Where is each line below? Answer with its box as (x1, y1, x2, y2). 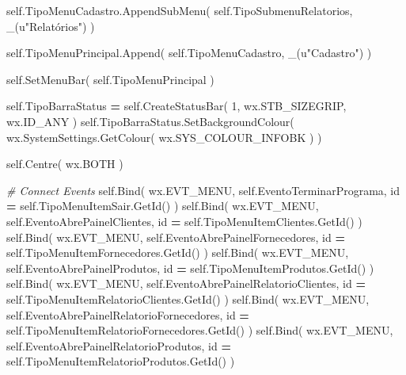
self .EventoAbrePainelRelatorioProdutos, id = (6, 337, 231, 354)
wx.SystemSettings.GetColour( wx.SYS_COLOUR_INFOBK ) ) (6, 128, 322, 145)
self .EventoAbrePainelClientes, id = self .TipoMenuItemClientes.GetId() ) (6, 212, 362, 229)
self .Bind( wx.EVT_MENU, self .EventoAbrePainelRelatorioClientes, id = (6, 275, 366, 292)
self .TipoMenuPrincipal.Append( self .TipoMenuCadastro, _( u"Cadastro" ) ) (6, 44, 372, 61)
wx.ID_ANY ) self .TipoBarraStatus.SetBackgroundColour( (6, 113, 294, 129)
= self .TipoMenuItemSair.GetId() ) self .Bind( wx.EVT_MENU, (6, 197, 319, 214)
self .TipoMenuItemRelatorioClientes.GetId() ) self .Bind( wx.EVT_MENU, (6, 290, 370, 307)
